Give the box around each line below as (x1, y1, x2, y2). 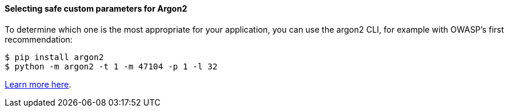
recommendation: (5, 34, 73, 44)
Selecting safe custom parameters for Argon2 (5, 3, 187, 13)
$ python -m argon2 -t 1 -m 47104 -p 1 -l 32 (5, 61, 218, 71)
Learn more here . (5, 79, 72, 89)
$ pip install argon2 (5, 52, 104, 62)
